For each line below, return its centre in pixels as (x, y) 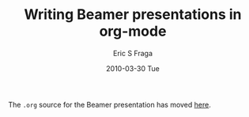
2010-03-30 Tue (133, 68)
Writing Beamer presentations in (133, 15)
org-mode (133, 31)
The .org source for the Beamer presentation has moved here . (109, 104)
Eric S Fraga (133, 53)
